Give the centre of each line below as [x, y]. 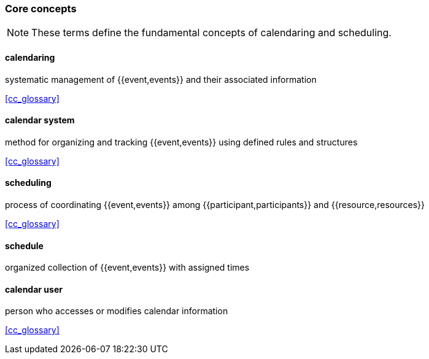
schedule [24, 245]
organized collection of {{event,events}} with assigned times [127, 268]
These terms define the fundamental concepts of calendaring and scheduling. [211, 33]
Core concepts [41, 9]
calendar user [34, 289]
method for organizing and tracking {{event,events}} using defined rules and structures [181, 142]
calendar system [40, 120]
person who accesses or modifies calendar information [117, 311]
